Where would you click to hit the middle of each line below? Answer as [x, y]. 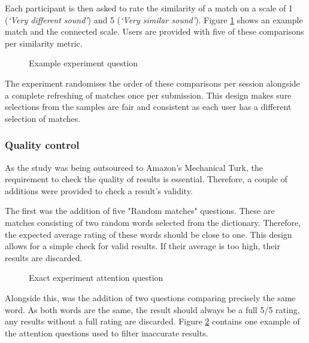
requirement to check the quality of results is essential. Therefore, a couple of [146, 179]
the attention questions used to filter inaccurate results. [107, 333]
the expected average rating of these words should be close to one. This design [149, 234]
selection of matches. [43, 118]
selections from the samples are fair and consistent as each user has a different [148, 107]
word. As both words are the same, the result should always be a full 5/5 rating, [152, 309]
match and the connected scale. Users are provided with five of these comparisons [154, 31]
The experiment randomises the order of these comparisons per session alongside [152, 83]
